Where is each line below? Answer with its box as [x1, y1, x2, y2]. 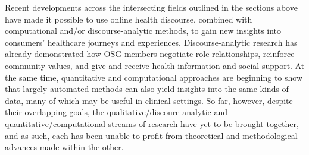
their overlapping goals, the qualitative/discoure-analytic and [5, 106, 228, 118]
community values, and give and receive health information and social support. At [5, 59, 305, 71]
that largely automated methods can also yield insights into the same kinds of [5, 83, 289, 95]
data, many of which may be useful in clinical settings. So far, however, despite [5, 94, 293, 106]
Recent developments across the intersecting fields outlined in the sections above [5, 1, 298, 13]
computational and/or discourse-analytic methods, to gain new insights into [5, 24, 282, 37]
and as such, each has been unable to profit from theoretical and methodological [5, 129, 298, 141]
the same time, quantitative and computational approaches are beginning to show [5, 71, 303, 83]
